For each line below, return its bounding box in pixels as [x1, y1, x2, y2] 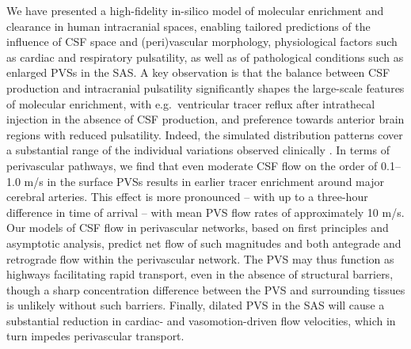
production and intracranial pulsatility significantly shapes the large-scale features [6, 79, 405, 96]
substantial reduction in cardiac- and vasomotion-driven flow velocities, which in [6, 312, 396, 328]
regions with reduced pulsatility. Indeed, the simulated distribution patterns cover [6, 126, 403, 142]
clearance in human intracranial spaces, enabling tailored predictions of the [6, 17, 371, 34]
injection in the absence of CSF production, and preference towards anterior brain [6, 111, 405, 127]
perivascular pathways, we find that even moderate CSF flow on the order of [6, 157, 378, 173]
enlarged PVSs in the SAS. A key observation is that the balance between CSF [6, 64, 390, 81]
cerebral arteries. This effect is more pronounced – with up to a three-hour [6, 188, 368, 205]
